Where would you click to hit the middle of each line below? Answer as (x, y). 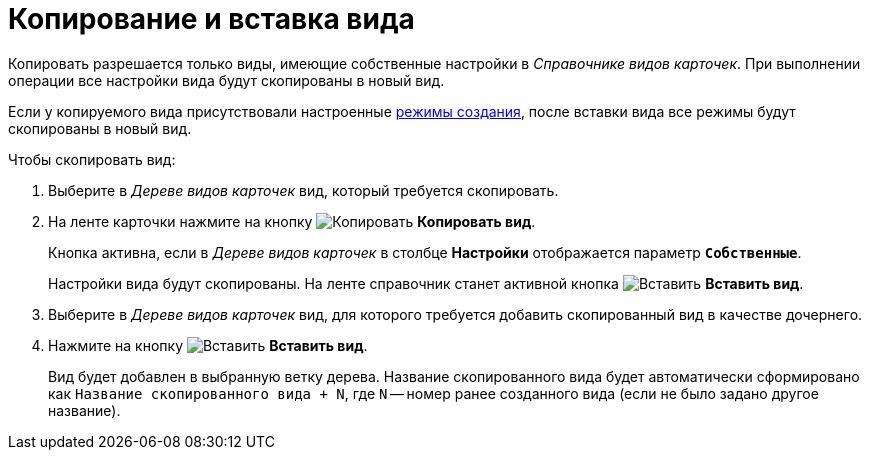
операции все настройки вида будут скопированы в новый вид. (226, 80)
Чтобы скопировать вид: (92, 159)
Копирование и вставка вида (211, 19)
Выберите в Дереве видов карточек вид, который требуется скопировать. (303, 190)
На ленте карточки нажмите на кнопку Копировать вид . (292, 221)
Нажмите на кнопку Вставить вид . (208, 345)
